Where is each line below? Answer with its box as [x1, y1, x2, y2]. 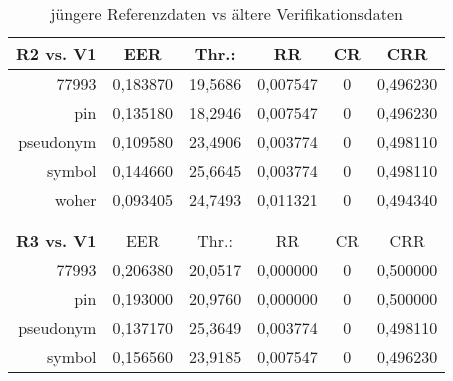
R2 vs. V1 [16, 42, 97, 65]
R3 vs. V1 [16, 229, 97, 252]
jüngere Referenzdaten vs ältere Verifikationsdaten [50, 2, 403, 25]
